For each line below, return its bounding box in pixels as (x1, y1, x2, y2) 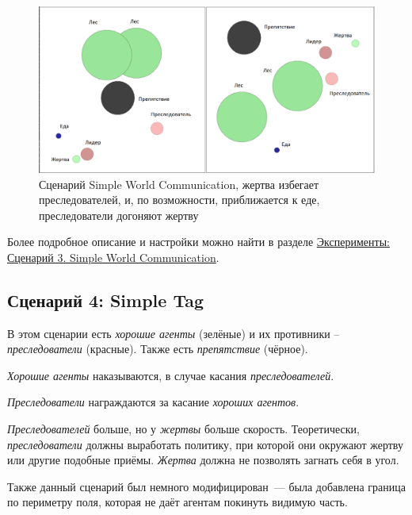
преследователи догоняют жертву (39, 206, 199, 223)
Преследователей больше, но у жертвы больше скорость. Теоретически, (7, 421, 360, 437)
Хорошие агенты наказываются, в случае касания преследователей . (7, 367, 334, 383)
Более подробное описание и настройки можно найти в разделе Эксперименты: (7, 233, 390, 250)
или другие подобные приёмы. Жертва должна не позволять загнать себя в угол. (7, 452, 399, 468)
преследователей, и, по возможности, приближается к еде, (39, 191, 320, 208)
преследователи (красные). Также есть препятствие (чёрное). (7, 340, 308, 357)
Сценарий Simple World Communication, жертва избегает (39, 175, 319, 192)
